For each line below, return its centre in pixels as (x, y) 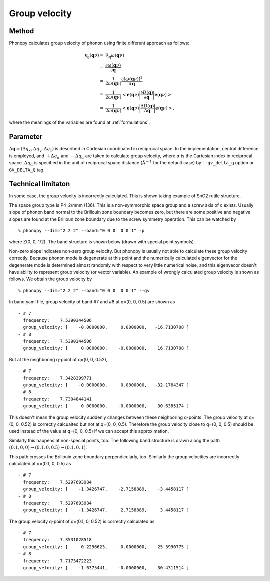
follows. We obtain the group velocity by (51, 279)
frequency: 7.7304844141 (58, 399)
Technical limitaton (40, 184)
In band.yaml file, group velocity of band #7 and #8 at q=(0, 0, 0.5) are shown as (92, 302)
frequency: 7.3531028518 (58, 540)
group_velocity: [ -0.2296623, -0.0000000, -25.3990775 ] (106, 547)
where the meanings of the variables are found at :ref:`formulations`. (80, 122)
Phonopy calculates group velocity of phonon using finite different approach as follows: (99, 43)
